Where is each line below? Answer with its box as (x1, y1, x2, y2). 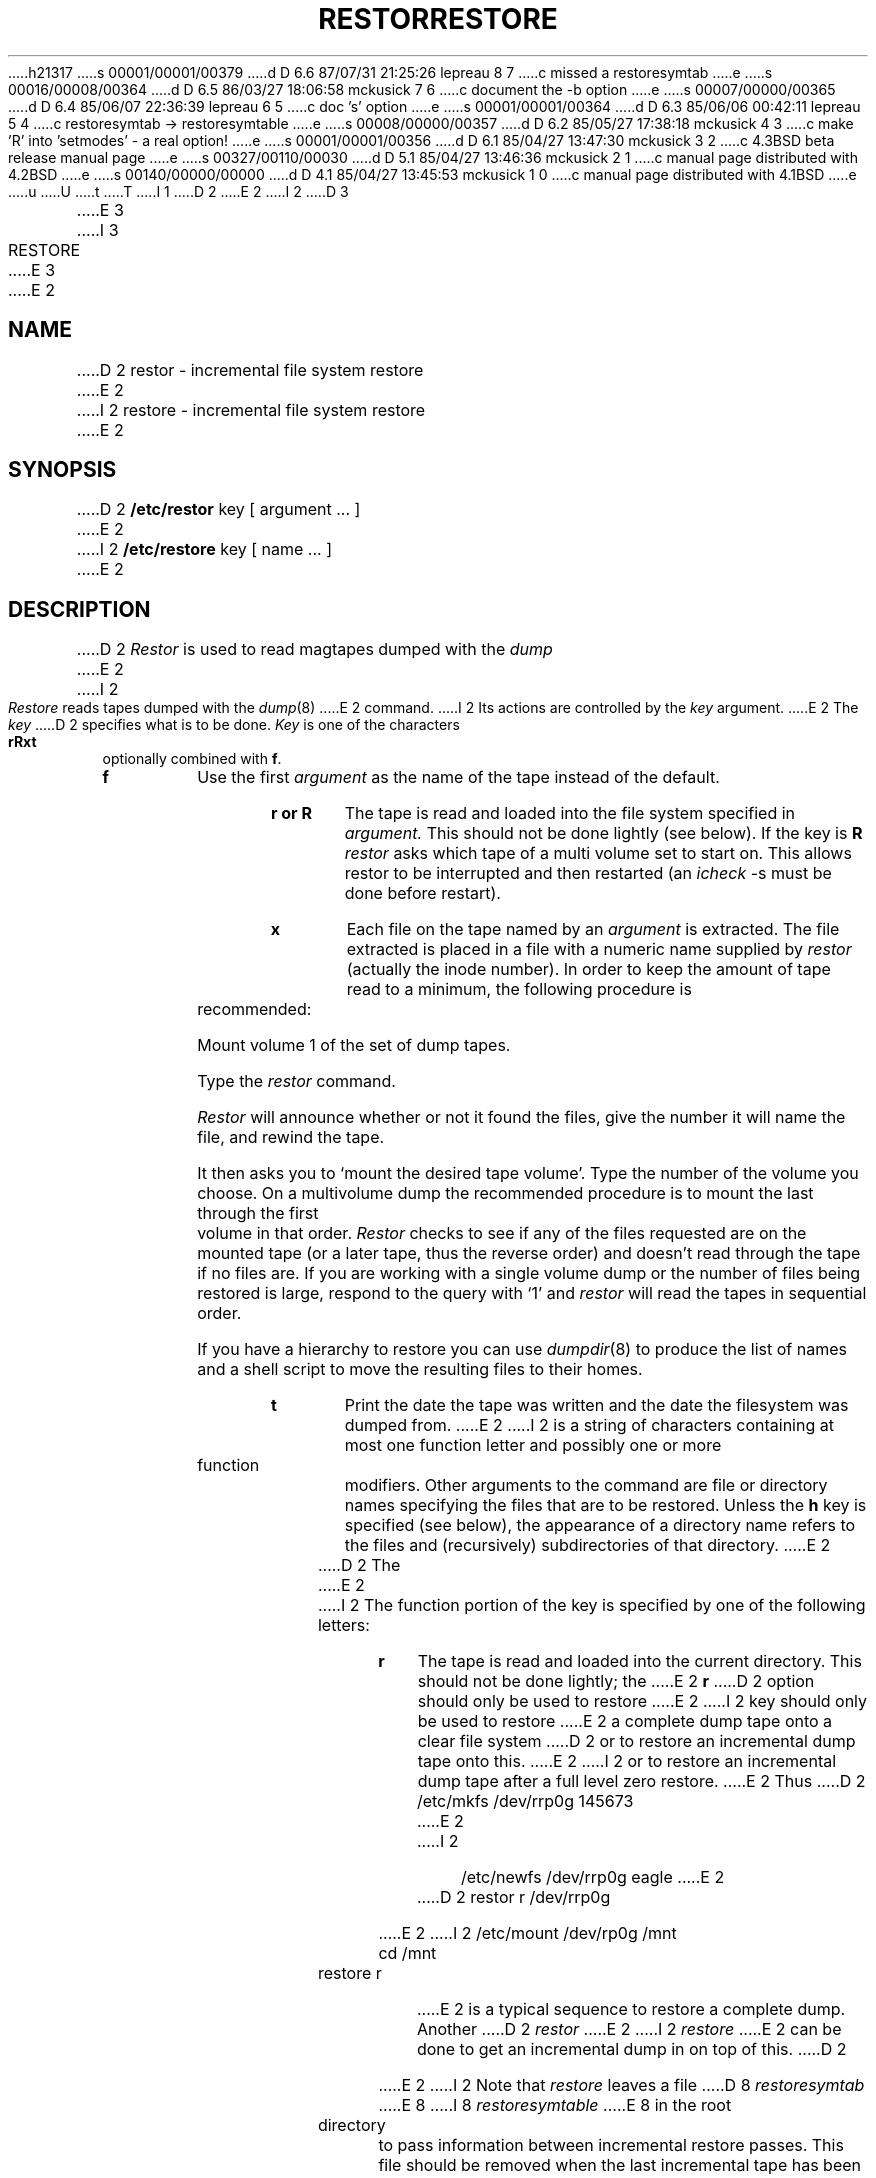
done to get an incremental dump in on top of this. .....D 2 (416, 2039, 847, 2060)
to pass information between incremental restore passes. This (378, 2135, 844, 2156)
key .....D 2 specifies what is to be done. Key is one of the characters (8, 716, 460, 734)
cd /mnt (378, 1943, 437, 1964)
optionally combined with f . (102, 750, 282, 768)
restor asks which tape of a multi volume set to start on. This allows (344, 843, 852, 864)
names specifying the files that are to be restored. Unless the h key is (344, 1495, 867, 1516)
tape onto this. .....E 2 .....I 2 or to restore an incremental (417, 1751, 837, 1772)
